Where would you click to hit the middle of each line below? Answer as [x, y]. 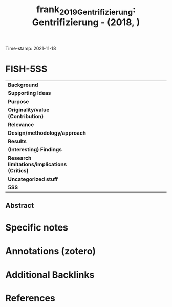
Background [23, 85]
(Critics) [18, 170]
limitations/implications [37, 164]
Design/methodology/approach [47, 133]
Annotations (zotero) [51, 251]
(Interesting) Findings [35, 149]
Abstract [20, 206]
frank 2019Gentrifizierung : [86, 10]
